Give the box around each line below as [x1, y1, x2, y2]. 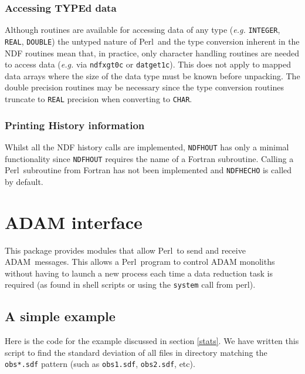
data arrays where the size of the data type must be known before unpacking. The [5, 69, 300, 82]
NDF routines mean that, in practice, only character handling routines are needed [5, 46, 300, 59]
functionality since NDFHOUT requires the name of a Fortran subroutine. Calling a [5, 152, 294, 164]
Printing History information [5, 117, 145, 132]
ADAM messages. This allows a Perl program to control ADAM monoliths [5, 255, 275, 268]
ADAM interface [5, 210, 143, 234]
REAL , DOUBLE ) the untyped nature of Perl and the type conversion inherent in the [5, 35, 300, 47]
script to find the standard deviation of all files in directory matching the [5, 346, 267, 358]
